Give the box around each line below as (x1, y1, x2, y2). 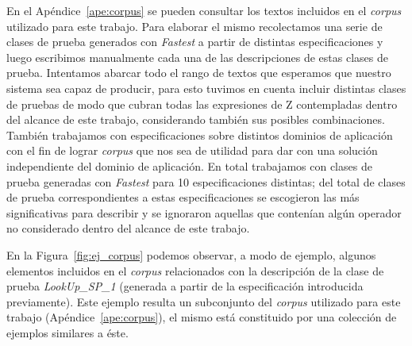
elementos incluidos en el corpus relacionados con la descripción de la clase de (6, 262, 384, 279)
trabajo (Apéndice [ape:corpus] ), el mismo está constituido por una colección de (6, 309, 397, 325)
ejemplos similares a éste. (6, 324, 129, 340)
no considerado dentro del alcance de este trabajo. (6, 220, 250, 236)
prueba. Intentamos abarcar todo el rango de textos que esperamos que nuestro (6, 64, 391, 81)
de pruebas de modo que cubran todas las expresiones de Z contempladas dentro (6, 95, 398, 112)
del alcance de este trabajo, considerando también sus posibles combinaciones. (6, 111, 385, 128)
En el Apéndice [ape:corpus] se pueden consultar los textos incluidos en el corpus (6, 2, 402, 18)
